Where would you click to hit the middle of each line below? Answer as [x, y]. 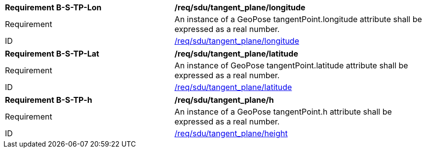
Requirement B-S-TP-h [49, 100]
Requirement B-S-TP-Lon [53, 7]
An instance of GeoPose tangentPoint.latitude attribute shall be [291, 65]
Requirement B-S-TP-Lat [52, 54]
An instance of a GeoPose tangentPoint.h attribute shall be [283, 112]
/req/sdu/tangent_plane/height [231, 133]
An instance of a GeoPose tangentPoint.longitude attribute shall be [298, 19]
